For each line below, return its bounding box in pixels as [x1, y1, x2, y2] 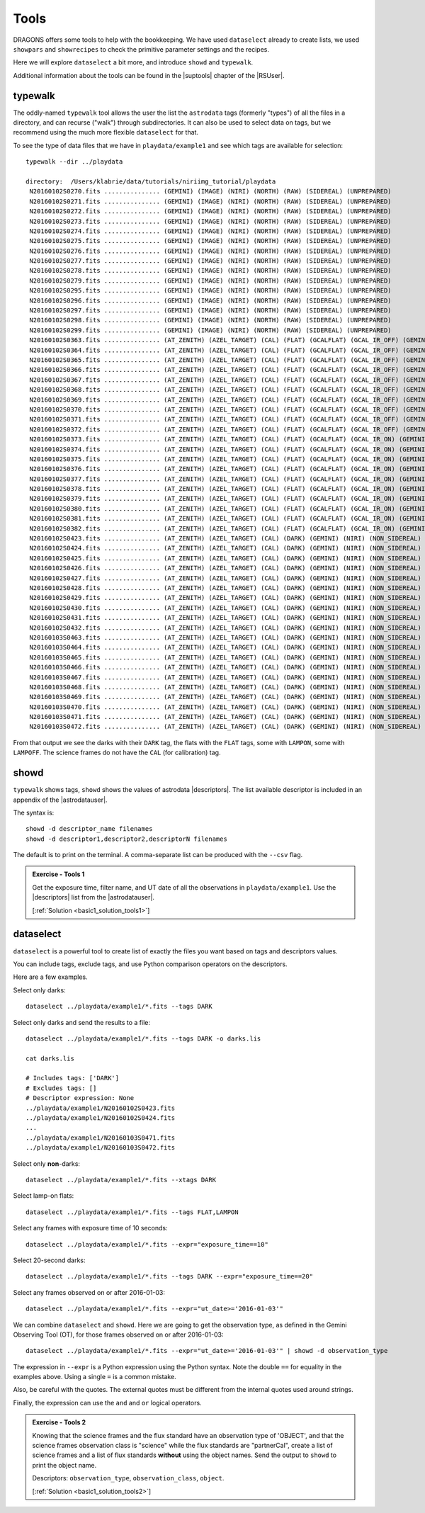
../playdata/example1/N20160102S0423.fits [25, 1104, 176, 1112]
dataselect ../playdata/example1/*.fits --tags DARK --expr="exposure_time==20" [25, 1272, 314, 1281]
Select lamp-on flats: [13, 1191, 74, 1200]
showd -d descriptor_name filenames [25, 825, 153, 833]
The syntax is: [13, 808, 55, 817]
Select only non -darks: [13, 1159, 81, 1168]
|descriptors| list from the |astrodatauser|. [32, 893, 155, 902]
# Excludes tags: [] [25, 1084, 97, 1092]
